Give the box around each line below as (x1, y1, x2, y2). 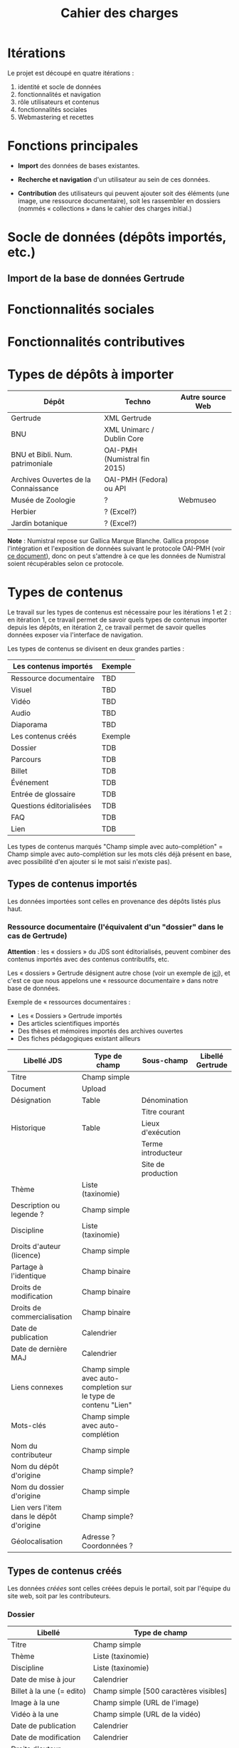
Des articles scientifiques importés (17, 1019, 119, 1027)
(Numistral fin (104, 454, 150, 464)
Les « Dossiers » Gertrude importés (17, 1011, 122, 1020)
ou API (104, 483, 127, 493)
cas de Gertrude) (7, 931, 68, 941)
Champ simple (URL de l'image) (92, 1697, 199, 1707)
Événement (11, 777, 49, 787)
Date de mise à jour (11, 1674, 76, 1684)
